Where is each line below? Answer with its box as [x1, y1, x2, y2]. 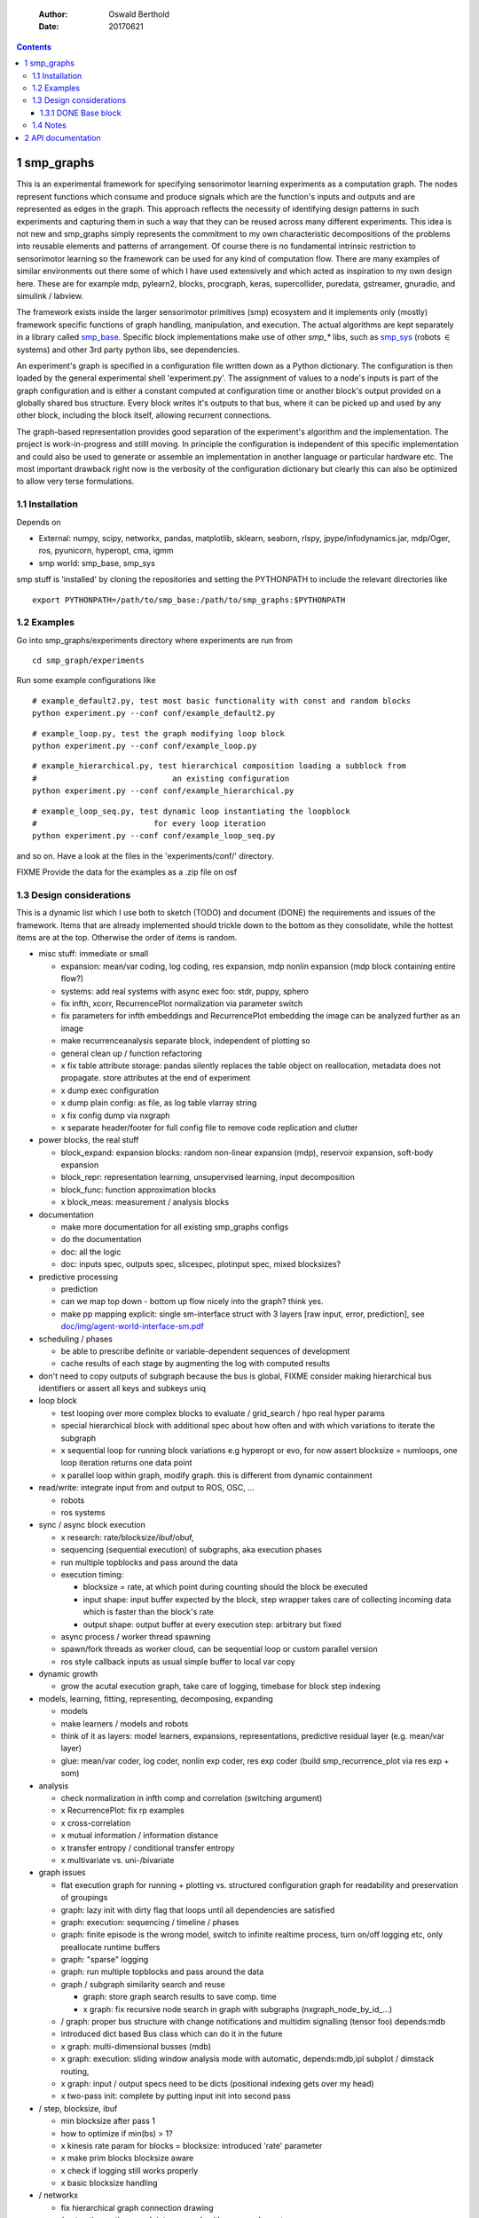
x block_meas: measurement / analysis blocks [60, 1197, 230, 1207]
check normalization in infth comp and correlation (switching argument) [60, 1792, 323, 1803]
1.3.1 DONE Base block [40, 107, 122, 118]
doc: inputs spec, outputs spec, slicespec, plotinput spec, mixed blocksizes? [60, 1259, 342, 1270]
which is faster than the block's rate [82, 1607, 215, 1617]
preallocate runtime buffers [60, 1941, 161, 1952]
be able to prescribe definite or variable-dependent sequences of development [60, 1345, 350, 1357]
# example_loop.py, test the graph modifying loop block [32, 728, 286, 738]
